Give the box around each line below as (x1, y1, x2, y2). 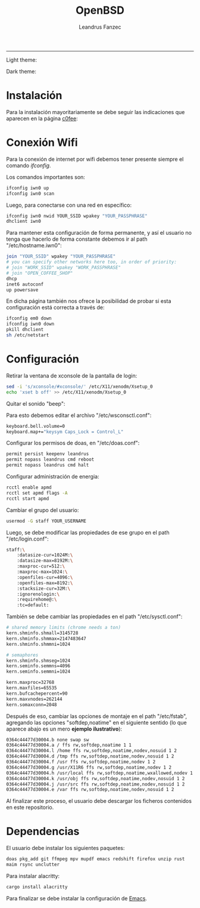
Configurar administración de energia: (6, 473, 99, 480)
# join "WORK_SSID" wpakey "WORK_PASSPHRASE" (6, 265, 121, 271)
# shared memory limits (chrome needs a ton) (6, 625, 121, 631)
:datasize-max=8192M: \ (17, 558, 73, 564)
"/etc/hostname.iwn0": (6, 242, 62, 249)
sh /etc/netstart (6, 332, 49, 338)
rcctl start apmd (6, 495, 49, 502)
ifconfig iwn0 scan (6, 191, 55, 197)
